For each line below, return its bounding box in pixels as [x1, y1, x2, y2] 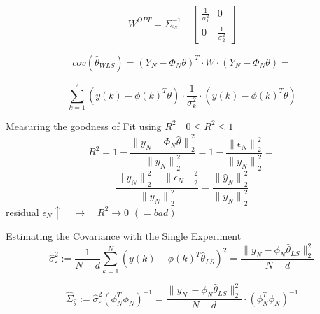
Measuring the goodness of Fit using [6, 118, 162, 133]
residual [6, 204, 39, 219]
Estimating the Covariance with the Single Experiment [6, 229, 242, 243]
